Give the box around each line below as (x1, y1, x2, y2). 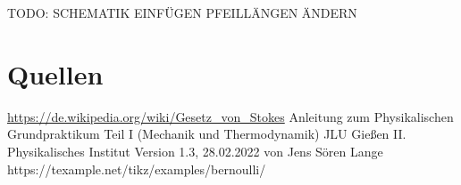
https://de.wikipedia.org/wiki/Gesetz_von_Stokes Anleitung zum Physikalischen (7, 107, 454, 125)
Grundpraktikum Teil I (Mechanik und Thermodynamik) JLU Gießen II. (7, 125, 407, 143)
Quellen (7, 55, 104, 92)
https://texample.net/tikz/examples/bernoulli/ (7, 159, 266, 178)
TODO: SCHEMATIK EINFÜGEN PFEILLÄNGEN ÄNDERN (7, 4, 357, 21)
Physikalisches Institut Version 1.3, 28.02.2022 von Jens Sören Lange (7, 141, 383, 160)
